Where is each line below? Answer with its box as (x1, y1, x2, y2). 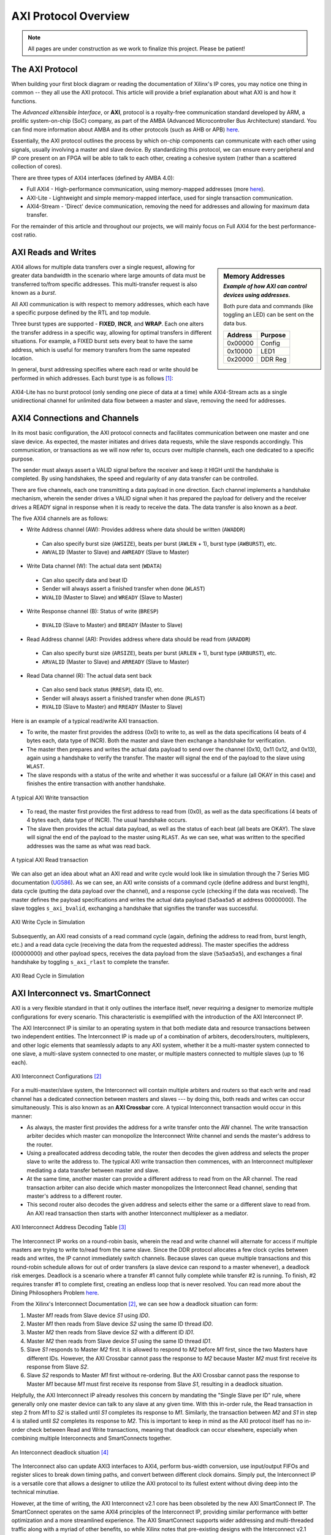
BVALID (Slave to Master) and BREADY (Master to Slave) (42, 621, 183, 629)
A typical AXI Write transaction (11, 794, 89, 801)
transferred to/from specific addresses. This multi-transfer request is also (11, 280, 197, 288)
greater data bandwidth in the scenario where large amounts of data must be (11, 272, 206, 279)
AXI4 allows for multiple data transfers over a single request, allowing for (11, 263, 196, 270)
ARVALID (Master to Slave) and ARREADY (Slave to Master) (42, 658, 189, 666)
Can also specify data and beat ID (42, 576, 128, 583)
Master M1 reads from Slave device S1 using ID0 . (26, 1312, 150, 1319)
